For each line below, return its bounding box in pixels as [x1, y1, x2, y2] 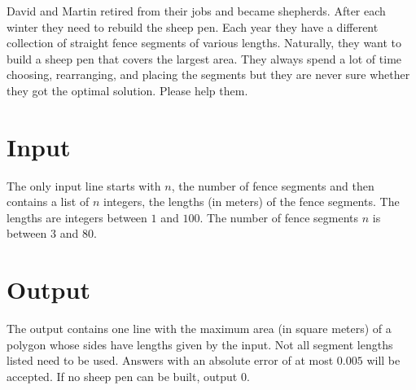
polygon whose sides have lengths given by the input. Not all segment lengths [7, 335, 393, 353]
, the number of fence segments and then [171, 177, 374, 194]
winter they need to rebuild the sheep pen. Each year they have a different [7, 18, 379, 35]
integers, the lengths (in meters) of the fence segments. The [103, 193, 400, 210]
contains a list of [7, 193, 90, 210]
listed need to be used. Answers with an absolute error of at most [7, 352, 334, 369]
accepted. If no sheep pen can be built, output [7, 367, 238, 384]
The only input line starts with [7, 177, 161, 194]
